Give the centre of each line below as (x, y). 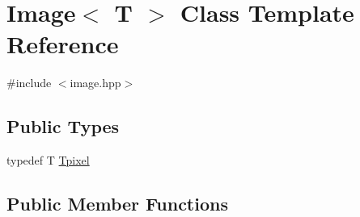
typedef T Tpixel (48, 160)
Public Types (63, 126)
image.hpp (95, 83)
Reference (63, 44)
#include (29, 83)
